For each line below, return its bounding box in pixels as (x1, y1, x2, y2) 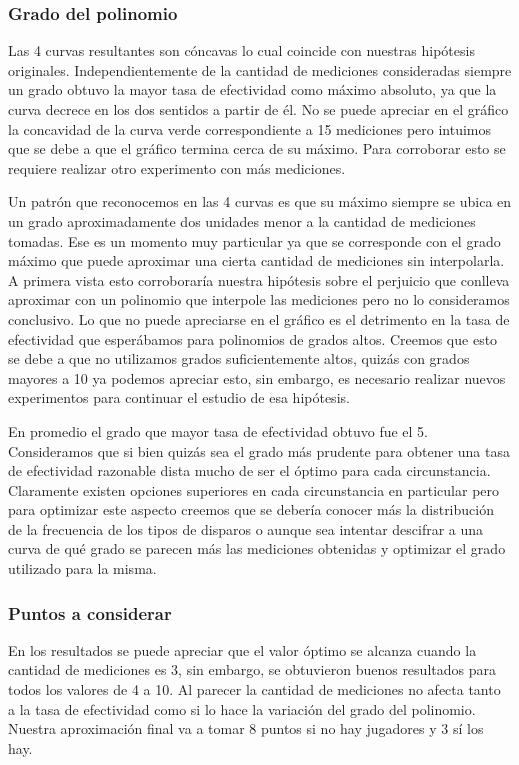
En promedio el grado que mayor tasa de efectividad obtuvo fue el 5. (8, 420, 428, 441)
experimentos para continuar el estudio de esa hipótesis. (8, 387, 350, 408)
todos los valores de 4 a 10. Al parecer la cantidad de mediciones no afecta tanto (8, 679, 501, 700)
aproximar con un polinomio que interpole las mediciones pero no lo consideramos (8, 289, 510, 310)
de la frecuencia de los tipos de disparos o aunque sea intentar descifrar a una (8, 518, 484, 539)
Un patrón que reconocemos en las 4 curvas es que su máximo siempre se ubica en (8, 191, 512, 212)
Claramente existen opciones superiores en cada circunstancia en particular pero (8, 479, 500, 500)
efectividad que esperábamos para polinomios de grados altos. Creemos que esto (8, 328, 498, 349)
